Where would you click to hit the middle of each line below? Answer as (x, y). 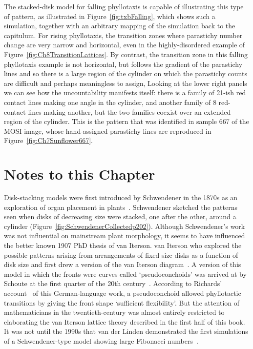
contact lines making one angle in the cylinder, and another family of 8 (110, 102)
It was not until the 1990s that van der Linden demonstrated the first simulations (126, 331)
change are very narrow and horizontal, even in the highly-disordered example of (125, 45)
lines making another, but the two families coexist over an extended (129, 112)
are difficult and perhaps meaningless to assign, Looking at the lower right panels (126, 83)
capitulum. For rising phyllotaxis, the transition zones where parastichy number (123, 35)
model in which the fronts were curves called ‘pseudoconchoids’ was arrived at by (125, 274)
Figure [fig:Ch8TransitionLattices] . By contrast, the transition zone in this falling (126, 54)
